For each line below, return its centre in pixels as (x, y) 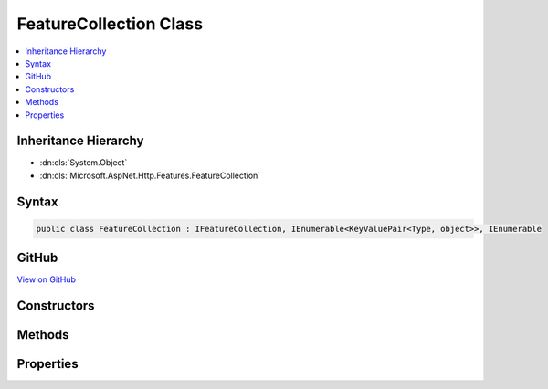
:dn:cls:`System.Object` (84, 163)
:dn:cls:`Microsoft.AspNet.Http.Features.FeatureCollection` (150, 175)
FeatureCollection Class (110, 24)
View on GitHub (47, 279)
